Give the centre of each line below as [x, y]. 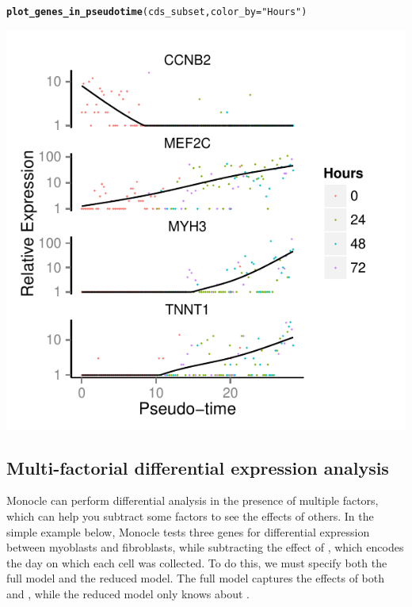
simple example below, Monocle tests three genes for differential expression [188, 531]
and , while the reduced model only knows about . [128, 594]
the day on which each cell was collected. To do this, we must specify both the [197, 562]
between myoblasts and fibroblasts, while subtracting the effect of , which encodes [205, 547]
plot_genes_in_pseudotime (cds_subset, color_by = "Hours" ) [157, 12]
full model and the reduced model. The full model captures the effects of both [196, 578]
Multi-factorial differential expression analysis [198, 467]
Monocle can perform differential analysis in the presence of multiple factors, [193, 500]
